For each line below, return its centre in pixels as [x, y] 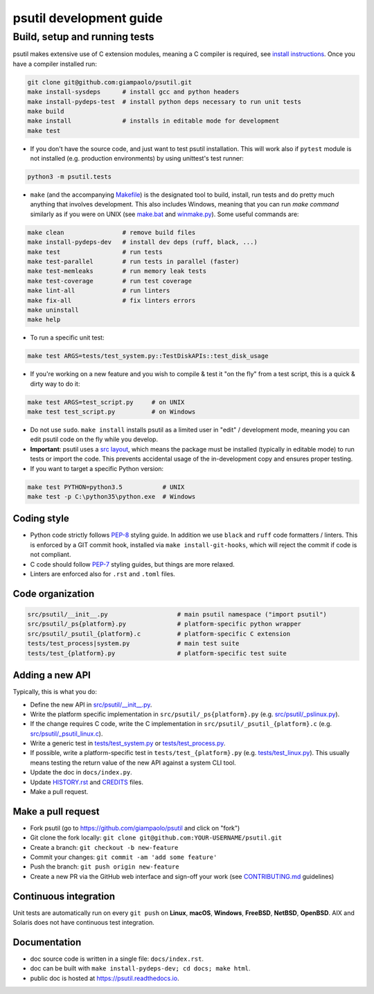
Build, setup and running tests [83, 37]
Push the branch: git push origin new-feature [105, 867]
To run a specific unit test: [67, 338]
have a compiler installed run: [55, 64]
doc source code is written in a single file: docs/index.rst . [117, 959]
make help [44, 320]
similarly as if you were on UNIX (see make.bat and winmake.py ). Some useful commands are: [164, 214]
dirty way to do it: [55, 384]
